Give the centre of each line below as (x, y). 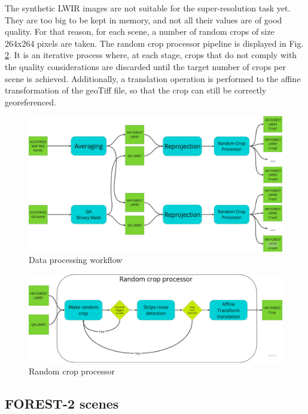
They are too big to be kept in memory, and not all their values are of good (144, 19)
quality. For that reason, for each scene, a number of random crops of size (140, 31)
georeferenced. (31, 102)
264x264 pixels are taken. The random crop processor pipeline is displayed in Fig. (154, 43)
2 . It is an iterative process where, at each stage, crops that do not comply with (151, 55)
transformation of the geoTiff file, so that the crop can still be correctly (136, 90)
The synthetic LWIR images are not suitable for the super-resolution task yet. (148, 8)
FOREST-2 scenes (62, 403)
